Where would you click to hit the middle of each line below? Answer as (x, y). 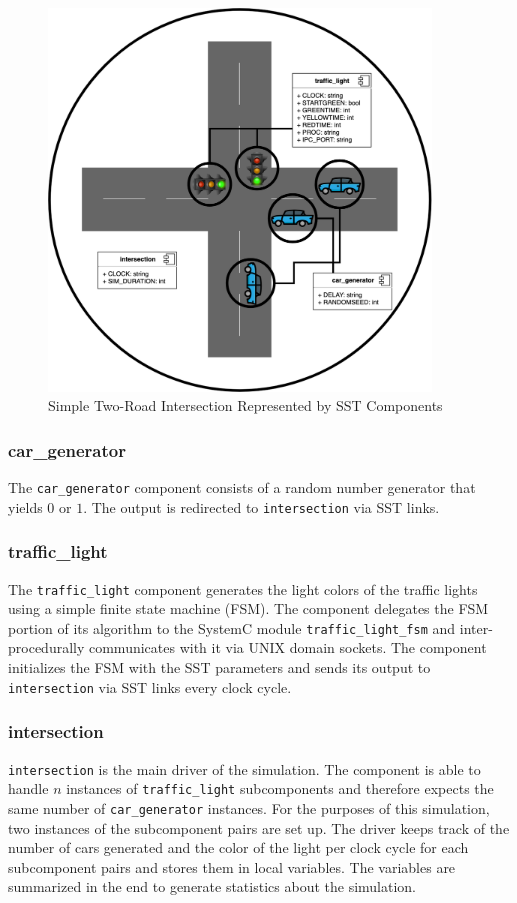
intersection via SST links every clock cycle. (150, 686)
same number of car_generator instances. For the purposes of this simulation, (249, 807)
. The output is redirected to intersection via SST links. (261, 506)
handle (28, 788)
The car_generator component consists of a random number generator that (242, 487)
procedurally (46, 647)
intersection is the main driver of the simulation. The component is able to (244, 768)
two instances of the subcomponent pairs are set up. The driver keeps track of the (259, 827)
